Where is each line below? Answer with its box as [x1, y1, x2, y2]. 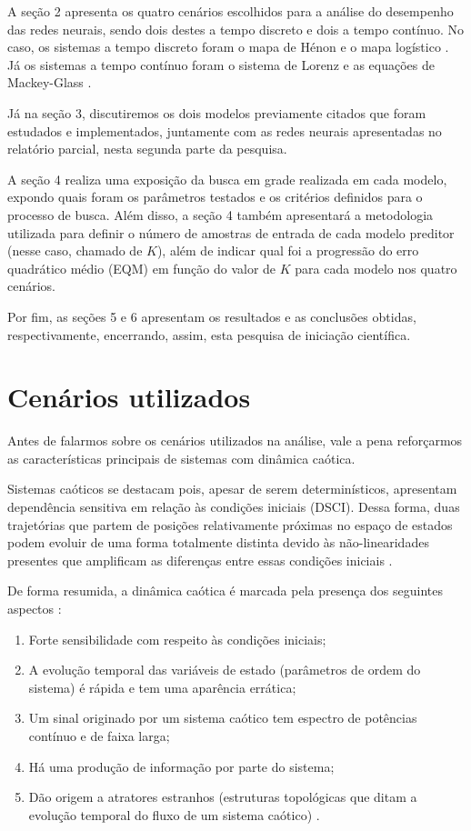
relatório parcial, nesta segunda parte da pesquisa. [7, 139, 287, 158]
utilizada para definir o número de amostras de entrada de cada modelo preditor [7, 223, 455, 242]
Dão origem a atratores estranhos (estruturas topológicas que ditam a [28, 787, 417, 806]
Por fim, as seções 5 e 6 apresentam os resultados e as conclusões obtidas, [7, 306, 416, 325]
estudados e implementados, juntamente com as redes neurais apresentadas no [7, 121, 442, 140]
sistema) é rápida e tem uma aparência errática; [28, 677, 296, 696]
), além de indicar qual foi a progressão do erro [156, 241, 419, 260]
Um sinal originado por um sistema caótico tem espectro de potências [28, 708, 417, 727]
